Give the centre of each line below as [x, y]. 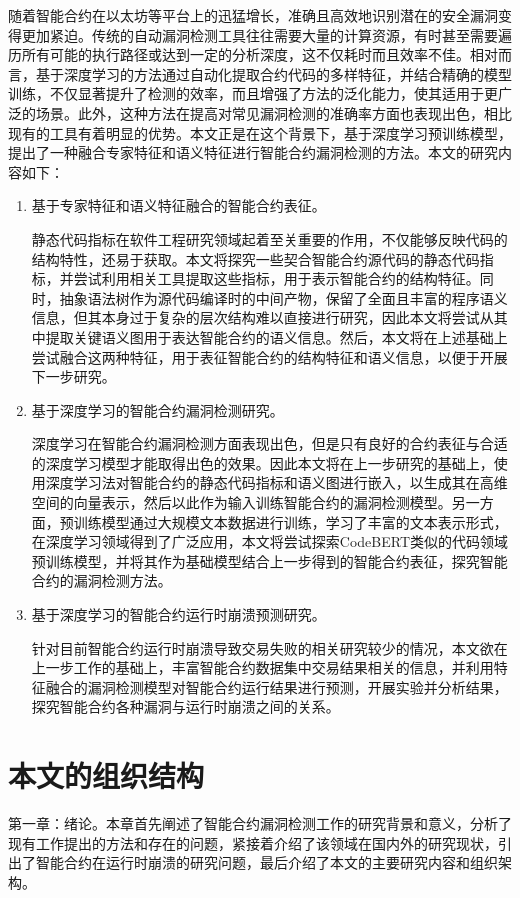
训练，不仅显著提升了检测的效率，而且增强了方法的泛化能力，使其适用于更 [253, 93]
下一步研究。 [73, 376]
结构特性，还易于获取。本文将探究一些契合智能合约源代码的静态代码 [255, 258]
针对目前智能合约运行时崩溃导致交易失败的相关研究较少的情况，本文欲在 [269, 647]
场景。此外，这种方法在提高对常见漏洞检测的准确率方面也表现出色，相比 [273, 112]
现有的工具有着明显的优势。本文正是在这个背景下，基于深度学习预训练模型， [260, 132]
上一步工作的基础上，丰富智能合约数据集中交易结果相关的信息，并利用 [262, 667]
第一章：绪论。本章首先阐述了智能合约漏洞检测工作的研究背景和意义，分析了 [260, 823]
